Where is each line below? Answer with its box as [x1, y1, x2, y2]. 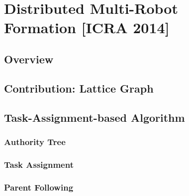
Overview [4, 51, 54, 66]
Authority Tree [4, 135, 66, 147]
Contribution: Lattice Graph [4, 80, 154, 96]
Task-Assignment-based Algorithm [4, 109, 185, 125]
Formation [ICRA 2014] [4, 17, 170, 38]
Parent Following [4, 181, 74, 193]
